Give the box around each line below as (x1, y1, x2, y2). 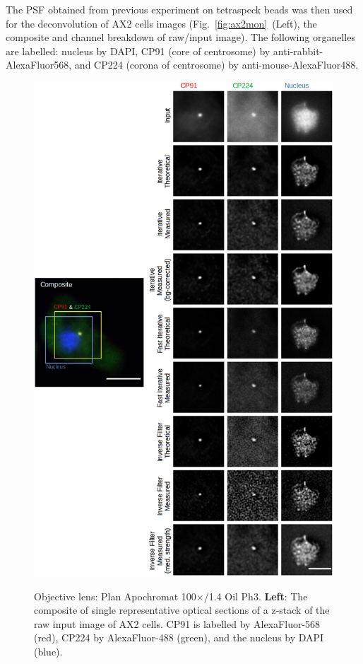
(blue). (34, 644, 63, 659)
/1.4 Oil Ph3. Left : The (203, 588, 308, 603)
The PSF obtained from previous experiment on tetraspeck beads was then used (6, 2, 353, 16)
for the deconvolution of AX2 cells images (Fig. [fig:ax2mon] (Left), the (6, 16, 317, 30)
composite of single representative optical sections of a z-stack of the (34, 602, 330, 617)
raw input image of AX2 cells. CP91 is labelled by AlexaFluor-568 (34, 616, 321, 631)
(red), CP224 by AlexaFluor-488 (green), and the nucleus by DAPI (34, 630, 324, 645)
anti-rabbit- (273, 43, 323, 58)
